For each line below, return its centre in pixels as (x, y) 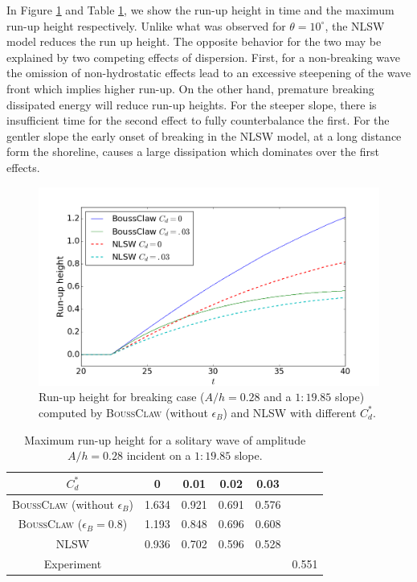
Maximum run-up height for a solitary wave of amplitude (165, 439)
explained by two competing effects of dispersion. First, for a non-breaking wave (203, 57)
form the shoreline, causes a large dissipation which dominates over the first (193, 152)
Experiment (73, 564)
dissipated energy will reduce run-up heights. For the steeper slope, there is (192, 104)
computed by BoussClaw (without (123, 412)
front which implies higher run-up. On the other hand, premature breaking (190, 88)
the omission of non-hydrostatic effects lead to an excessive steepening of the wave (209, 73)
